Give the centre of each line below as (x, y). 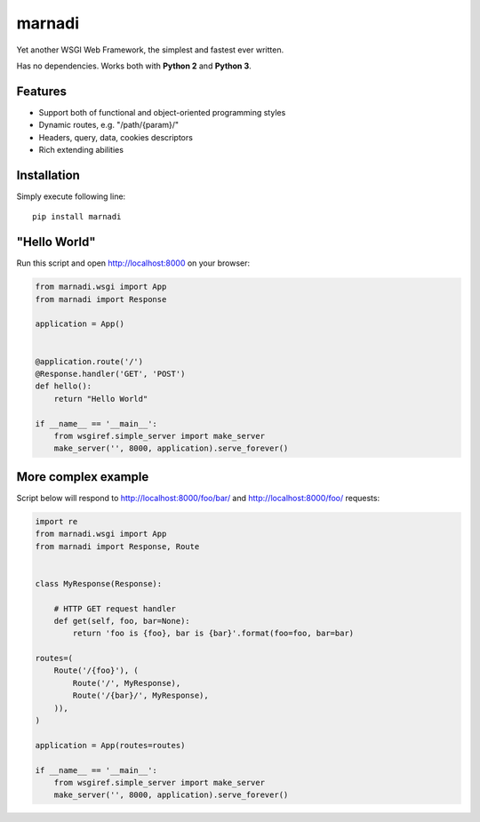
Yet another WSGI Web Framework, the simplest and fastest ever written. (150, 50)
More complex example (83, 477)
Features (41, 91)
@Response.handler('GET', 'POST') (110, 374)
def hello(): (64, 386)
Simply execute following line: (71, 196)
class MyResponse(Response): (99, 583)
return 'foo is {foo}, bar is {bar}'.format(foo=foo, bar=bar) (213, 634)
